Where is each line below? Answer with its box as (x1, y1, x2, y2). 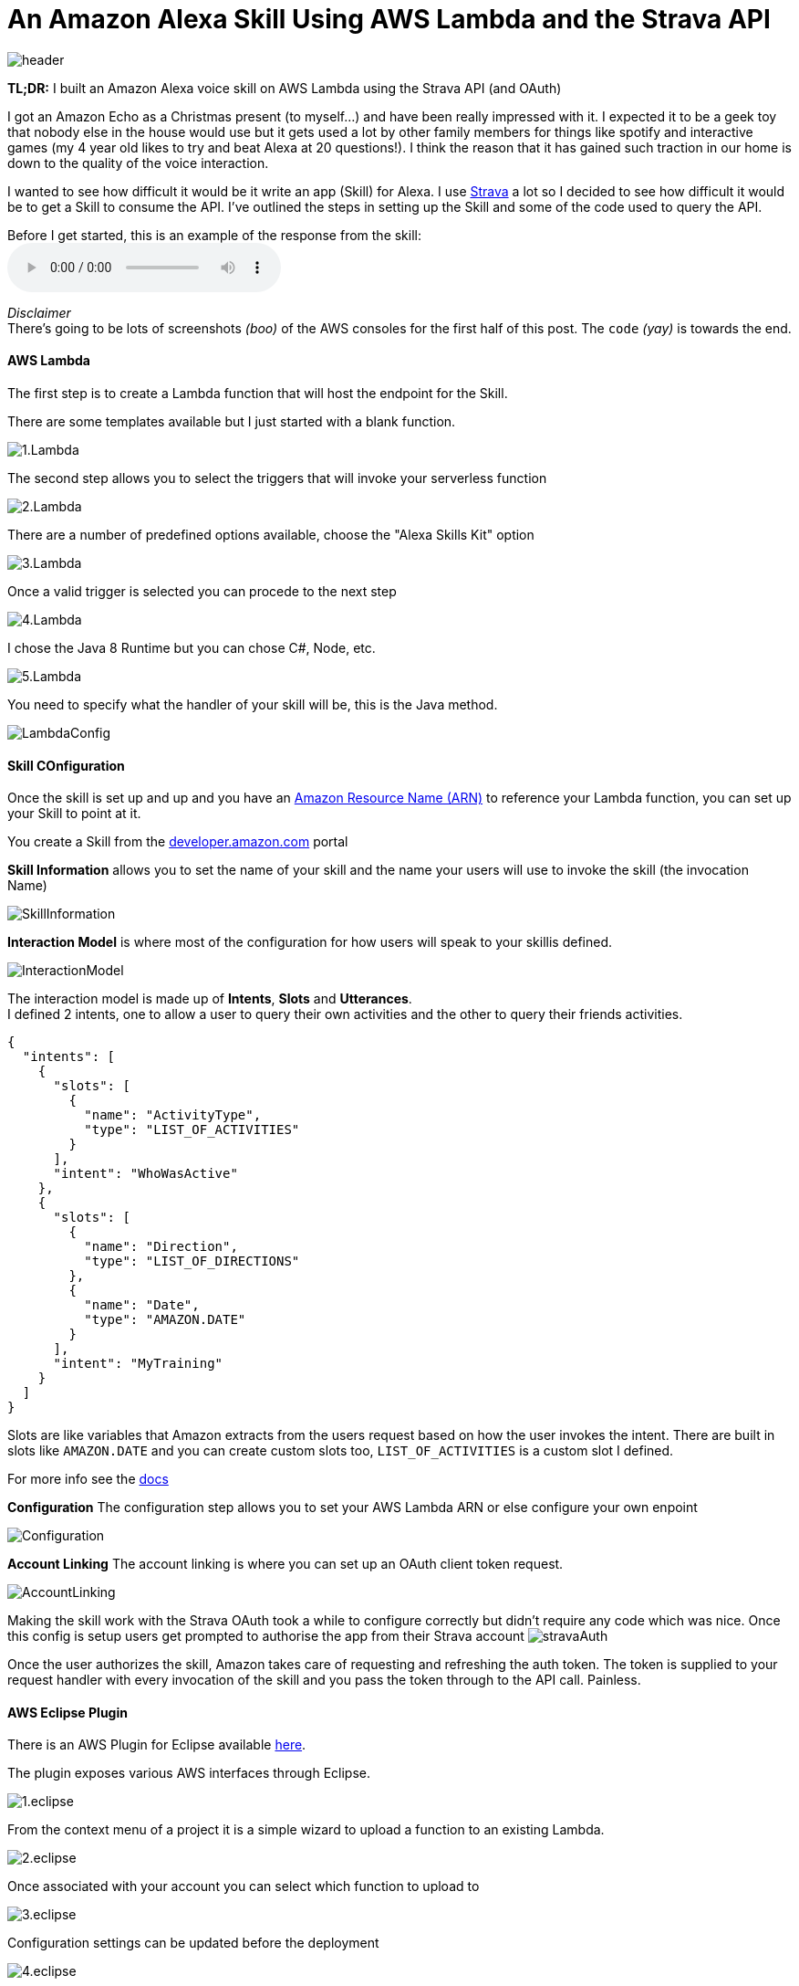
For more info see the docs (7, 1471, 169, 1487)
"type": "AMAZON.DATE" (84, 1312, 246, 1328)
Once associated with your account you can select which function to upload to (7, 1878, 480, 1895)
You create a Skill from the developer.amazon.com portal (7, 834, 348, 850)
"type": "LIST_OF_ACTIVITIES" (84, 1122, 300, 1138)
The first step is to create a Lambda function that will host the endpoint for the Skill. (7, 384, 508, 401)
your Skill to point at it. (7, 805, 141, 822)
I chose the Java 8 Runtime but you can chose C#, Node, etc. (7, 639, 376, 656)
